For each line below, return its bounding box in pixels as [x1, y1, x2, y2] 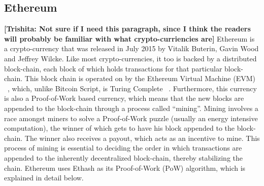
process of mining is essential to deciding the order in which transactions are [4, 142, 242, 153]
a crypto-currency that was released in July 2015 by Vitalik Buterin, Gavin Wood [4, 43, 259, 54]
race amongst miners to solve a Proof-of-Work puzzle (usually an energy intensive [4, 113, 258, 123]
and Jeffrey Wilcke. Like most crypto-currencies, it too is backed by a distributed [4, 53, 257, 63]
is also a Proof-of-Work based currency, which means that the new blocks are [4, 93, 244, 103]
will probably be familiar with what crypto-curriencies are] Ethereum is [4, 33, 255, 44]
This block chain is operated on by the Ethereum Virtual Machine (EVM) [24, 73, 255, 84]
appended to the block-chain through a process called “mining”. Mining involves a [4, 102, 258, 113]
